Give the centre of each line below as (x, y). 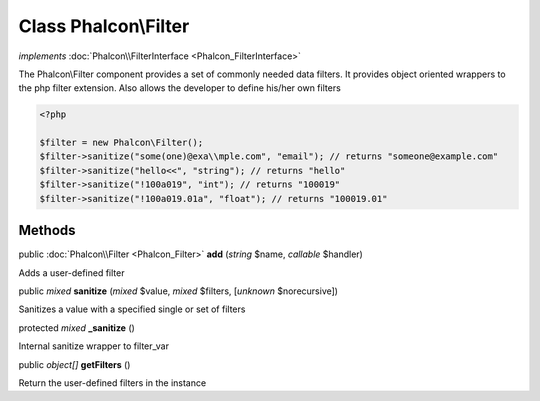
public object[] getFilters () (74, 364)
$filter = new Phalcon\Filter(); (121, 143)
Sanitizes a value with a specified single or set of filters (132, 309)
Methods (47, 230)
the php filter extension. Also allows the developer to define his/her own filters (180, 88)
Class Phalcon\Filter (104, 26)
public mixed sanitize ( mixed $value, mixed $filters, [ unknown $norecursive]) (178, 291)
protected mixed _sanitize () (76, 327)
